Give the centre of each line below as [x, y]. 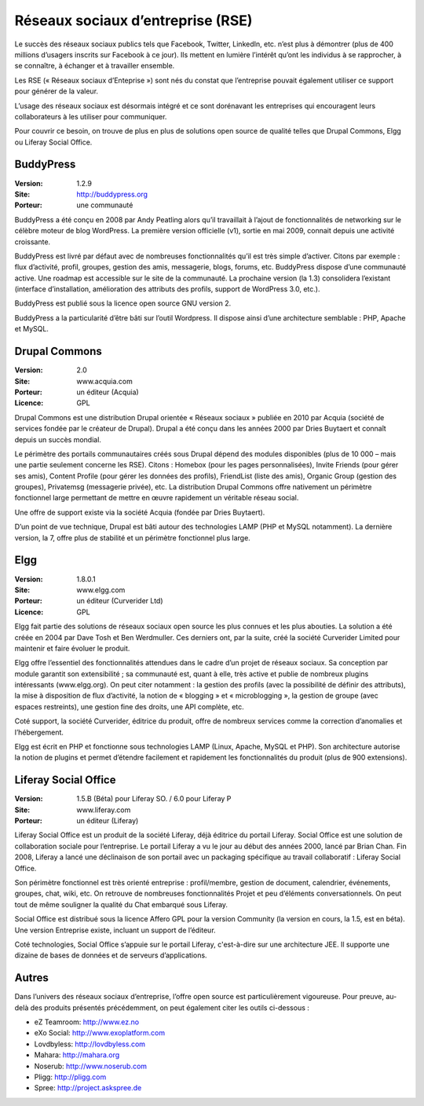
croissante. [33, 242]
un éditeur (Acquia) [108, 392]
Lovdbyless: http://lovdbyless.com [90, 1044]
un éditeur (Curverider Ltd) [120, 601]
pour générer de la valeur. [56, 91]
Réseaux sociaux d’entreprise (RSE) [133, 20]
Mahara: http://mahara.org [77, 1055]
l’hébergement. [39, 732]
